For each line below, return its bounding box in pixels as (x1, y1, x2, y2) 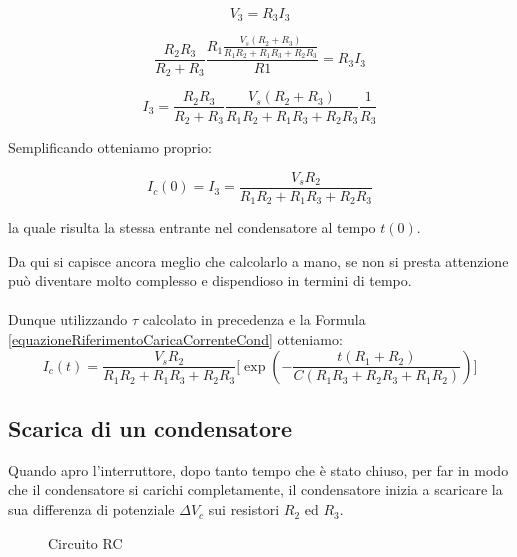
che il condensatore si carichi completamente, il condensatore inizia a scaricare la (8, 479, 503, 500)
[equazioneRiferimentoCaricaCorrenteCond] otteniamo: (8, 329, 343, 350)
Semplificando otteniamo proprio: (8, 137, 212, 157)
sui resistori (208, 499, 280, 520)
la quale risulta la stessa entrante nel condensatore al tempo (8, 217, 376, 238)
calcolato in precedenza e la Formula (142, 309, 366, 330)
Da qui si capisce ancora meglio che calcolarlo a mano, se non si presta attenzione (8, 250, 509, 271)
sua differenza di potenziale (8, 499, 175, 520)
